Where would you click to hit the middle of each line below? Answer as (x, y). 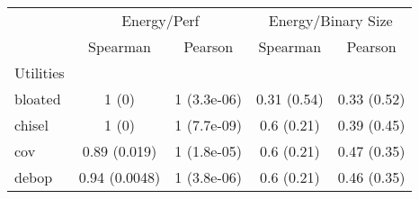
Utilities (40, 72)
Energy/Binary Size (330, 20)
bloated (38, 99)
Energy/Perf (160, 20)
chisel (31, 125)
